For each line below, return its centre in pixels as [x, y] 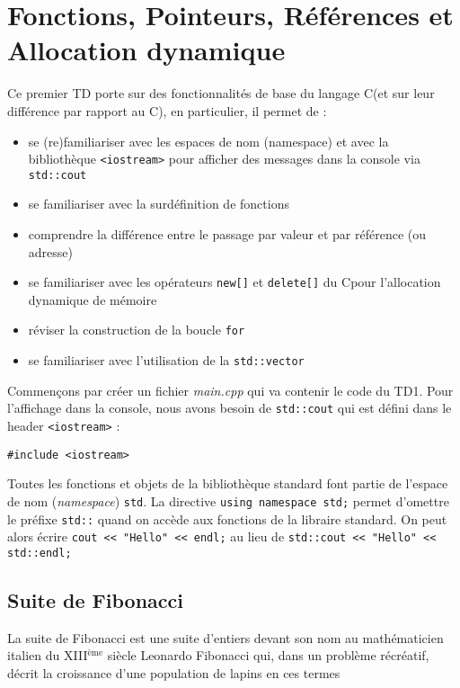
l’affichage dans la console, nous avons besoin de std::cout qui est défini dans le [230, 408]
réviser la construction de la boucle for [137, 330]
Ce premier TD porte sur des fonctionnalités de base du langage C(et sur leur [221, 93]
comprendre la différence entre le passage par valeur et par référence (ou [227, 234]
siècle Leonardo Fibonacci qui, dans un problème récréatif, [268, 655]
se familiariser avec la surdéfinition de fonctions [159, 204]
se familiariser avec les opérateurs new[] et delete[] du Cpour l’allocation [234, 282]
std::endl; [40, 553]
